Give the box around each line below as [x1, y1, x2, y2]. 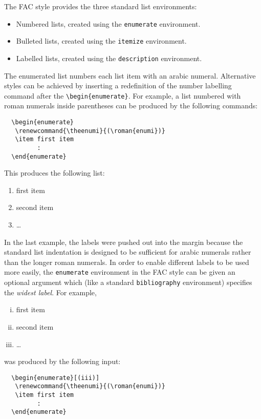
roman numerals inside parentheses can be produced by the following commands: [4, 100, 258, 111]
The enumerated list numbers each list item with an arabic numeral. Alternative [4, 70, 256, 81]
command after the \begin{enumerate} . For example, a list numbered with [4, 90, 241, 101]
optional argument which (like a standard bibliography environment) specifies [4, 277, 252, 288]
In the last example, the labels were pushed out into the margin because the [4, 236, 243, 247]
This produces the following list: [4, 167, 105, 178]
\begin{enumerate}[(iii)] [11, 374, 100, 382]
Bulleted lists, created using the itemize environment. [16, 35, 187, 46]
